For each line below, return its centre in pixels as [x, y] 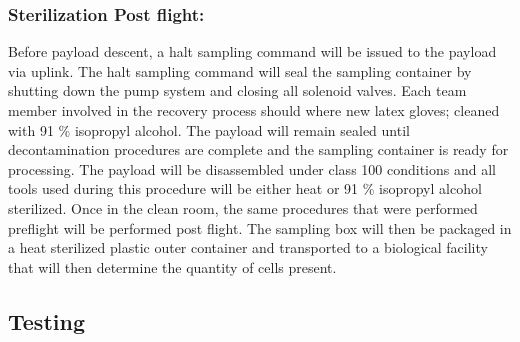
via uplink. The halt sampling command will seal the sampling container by [240, 70]
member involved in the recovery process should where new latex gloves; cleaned [254, 110]
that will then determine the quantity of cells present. [172, 266]
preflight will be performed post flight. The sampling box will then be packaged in [260, 227]
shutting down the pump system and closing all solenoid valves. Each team [237, 90]
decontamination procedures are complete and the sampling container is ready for [258, 149]
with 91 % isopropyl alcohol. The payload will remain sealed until [209, 129]
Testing [46, 320]
